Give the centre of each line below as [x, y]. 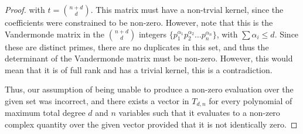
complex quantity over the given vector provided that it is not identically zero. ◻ [151, 124]
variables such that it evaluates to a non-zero [199, 113]
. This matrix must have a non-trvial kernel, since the [187, 9]
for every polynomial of [251, 100]
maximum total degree [45, 113]
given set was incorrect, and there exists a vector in [97, 100]
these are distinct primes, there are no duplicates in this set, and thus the [137, 47]
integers [153, 34]
